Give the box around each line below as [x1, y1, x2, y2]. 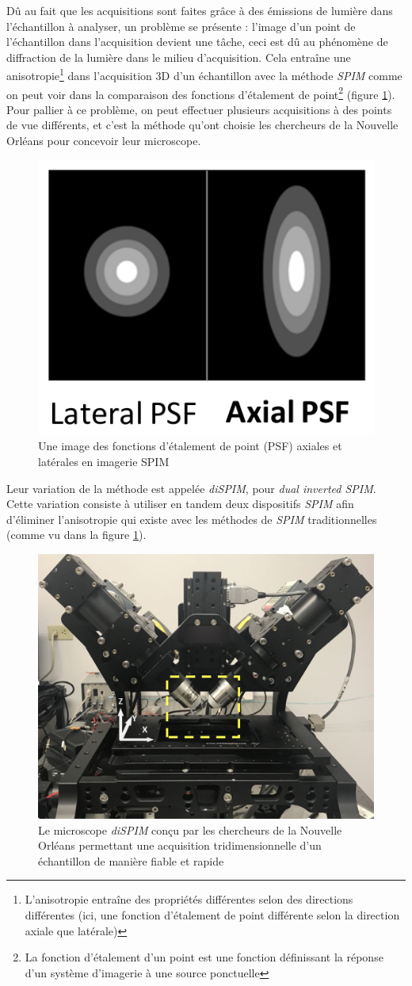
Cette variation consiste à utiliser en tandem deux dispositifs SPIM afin [6, 495, 354, 512]
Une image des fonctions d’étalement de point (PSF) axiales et [38, 438, 342, 454]
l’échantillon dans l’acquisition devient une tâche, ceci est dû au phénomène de [6, 33, 388, 50]
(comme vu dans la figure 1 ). [6, 526, 147, 543]
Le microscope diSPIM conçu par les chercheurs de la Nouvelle [38, 821, 342, 838]
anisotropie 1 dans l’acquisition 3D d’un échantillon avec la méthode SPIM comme [6, 65, 402, 84]
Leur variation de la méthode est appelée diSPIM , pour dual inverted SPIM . [6, 480, 376, 496]
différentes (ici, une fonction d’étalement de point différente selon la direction [25, 907, 400, 923]
